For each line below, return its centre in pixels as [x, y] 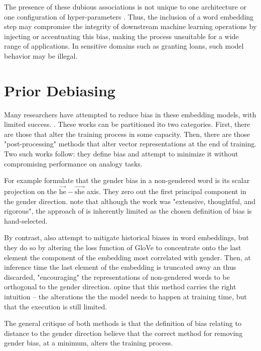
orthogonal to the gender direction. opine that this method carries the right [120, 287]
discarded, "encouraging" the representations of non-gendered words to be [117, 277]
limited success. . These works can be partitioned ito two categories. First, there [127, 124]
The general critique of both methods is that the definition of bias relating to [123, 323]
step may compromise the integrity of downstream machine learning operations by [130, 26]
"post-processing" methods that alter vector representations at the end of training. [130, 144]
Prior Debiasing [60, 90]
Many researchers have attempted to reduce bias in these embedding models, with [130, 114]
